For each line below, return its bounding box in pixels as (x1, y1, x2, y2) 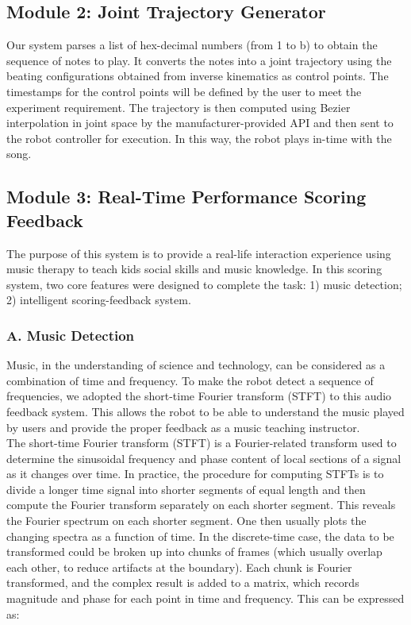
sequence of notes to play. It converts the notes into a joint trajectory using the (6, 52, 392, 68)
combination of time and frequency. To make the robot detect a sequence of (6, 372, 374, 388)
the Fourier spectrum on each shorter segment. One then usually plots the (6, 512, 367, 529)
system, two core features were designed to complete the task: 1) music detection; (6, 276, 402, 292)
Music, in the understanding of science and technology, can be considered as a (6, 357, 386, 373)
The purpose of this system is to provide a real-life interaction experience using (6, 245, 391, 261)
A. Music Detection (6, 325, 135, 345)
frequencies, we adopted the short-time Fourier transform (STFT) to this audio (6, 388, 392, 404)
